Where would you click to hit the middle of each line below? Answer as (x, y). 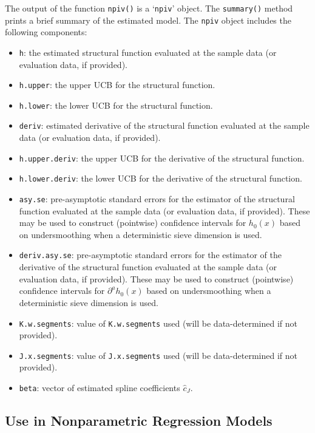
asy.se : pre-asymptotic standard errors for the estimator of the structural (157, 199)
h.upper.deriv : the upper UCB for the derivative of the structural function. (162, 158)
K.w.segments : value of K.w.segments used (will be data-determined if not (158, 323)
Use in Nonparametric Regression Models (139, 421)
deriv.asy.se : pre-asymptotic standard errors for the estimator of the (151, 255)
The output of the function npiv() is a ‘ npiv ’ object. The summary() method (149, 8)
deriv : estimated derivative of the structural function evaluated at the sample (164, 125)
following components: (46, 32)
